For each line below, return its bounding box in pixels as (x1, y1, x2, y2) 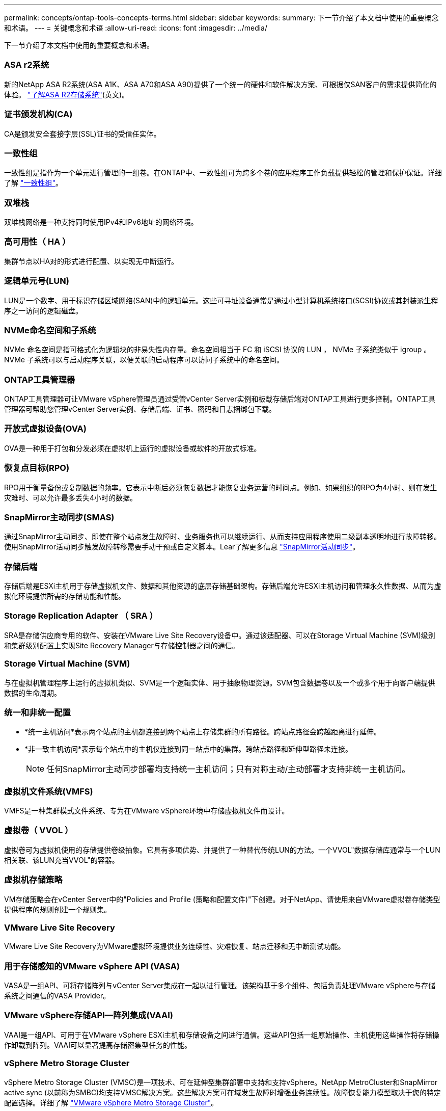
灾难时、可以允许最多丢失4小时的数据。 (4, 493, 137, 502)
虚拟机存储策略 (4, 875, 63, 885)
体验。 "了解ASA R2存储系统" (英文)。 (4, 90, 129, 99)
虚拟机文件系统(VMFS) (4, 786, 93, 797)
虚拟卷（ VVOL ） (4, 825, 73, 836)
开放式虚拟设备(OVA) (4, 424, 87, 434)
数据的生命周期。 (4, 688, 61, 697)
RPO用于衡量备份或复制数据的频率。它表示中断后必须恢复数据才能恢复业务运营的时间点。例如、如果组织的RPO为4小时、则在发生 (4, 483, 437, 492)
